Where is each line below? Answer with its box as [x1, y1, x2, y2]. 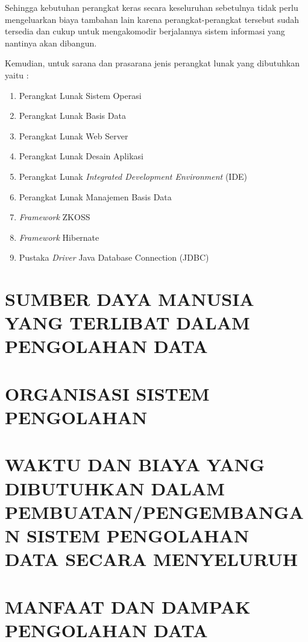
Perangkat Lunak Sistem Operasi [19, 89, 142, 101]
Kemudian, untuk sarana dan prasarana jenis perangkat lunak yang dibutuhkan [5, 57, 300, 69]
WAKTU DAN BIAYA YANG [5, 452, 265, 477]
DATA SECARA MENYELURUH [5, 547, 298, 571]
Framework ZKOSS [19, 211, 90, 223]
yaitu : [5, 68, 29, 81]
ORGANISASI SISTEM [5, 381, 210, 405]
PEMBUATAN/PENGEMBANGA [5, 499, 304, 524]
